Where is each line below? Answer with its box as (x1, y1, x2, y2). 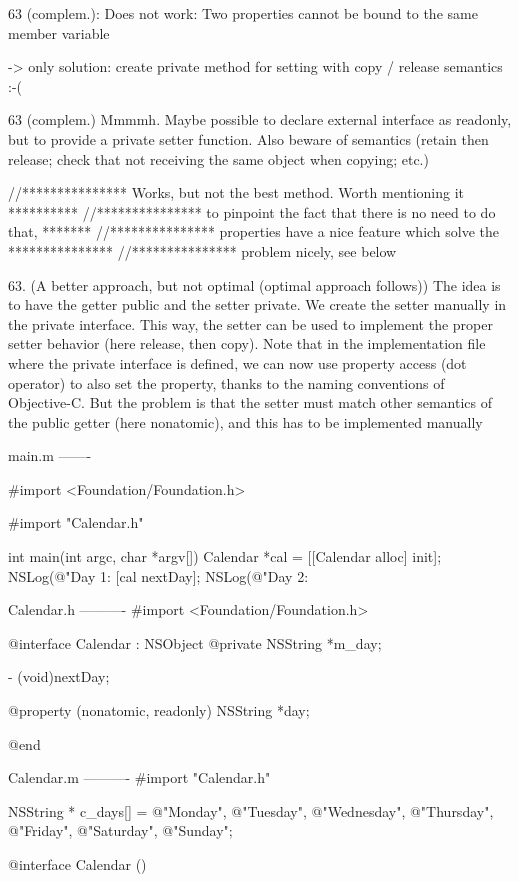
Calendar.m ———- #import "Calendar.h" (8, 767, 271, 788)
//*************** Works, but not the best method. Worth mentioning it (8, 182, 465, 203)
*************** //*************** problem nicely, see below (8, 240, 397, 261)
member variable (8, 22, 110, 43)
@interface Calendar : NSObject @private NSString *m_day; (8, 632, 382, 653)
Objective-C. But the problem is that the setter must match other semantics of (8, 392, 493, 413)
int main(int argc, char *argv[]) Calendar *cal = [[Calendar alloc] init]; (8, 546, 442, 567)
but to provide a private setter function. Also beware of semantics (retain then (8, 128, 489, 149)
